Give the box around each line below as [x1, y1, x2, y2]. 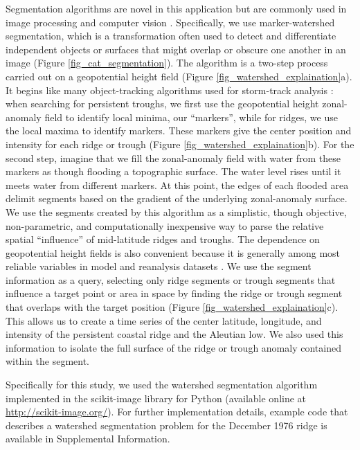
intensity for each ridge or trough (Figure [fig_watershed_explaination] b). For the [6, 136, 354, 151]
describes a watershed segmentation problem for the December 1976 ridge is [6, 417, 327, 432]
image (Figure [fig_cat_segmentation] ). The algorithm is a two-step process [6, 55, 328, 70]
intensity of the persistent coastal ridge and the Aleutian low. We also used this [6, 327, 343, 341]
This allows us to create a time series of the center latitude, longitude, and [6, 313, 322, 327]
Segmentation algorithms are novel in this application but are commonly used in [6, 1, 347, 15]
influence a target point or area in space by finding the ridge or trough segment [6, 286, 343, 300]
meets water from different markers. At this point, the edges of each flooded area [6, 177, 349, 192]
